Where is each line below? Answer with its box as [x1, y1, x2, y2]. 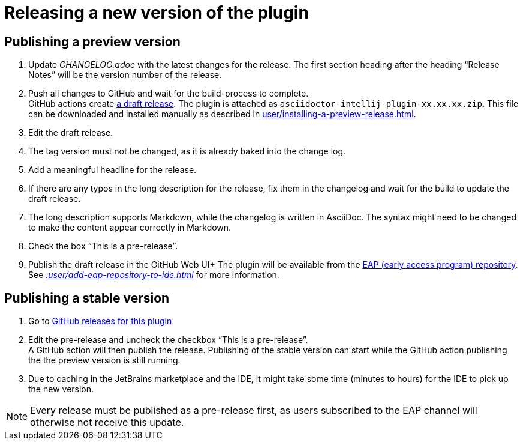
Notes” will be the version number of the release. [28, 70, 222, 80]
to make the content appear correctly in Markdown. [28, 222, 232, 233]
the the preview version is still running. [28, 355, 181, 366]
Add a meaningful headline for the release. [28, 165, 197, 175]
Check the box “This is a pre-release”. [28, 241, 178, 252]
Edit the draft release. [28, 127, 113, 138]
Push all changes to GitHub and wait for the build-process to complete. [28, 88, 309, 99]
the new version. [28, 384, 94, 395]
